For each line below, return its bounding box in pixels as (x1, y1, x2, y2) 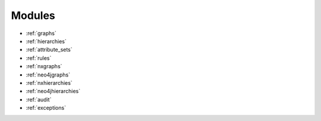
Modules (11, 9, 56, 22)
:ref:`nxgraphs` (26, 63, 62, 70)
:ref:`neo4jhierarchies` (26, 88, 80, 95)
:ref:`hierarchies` (26, 37, 67, 44)
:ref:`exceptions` (26, 104, 67, 112)
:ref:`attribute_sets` (26, 46, 73, 53)
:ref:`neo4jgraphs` (26, 71, 71, 78)
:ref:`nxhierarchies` (26, 79, 73, 86)
